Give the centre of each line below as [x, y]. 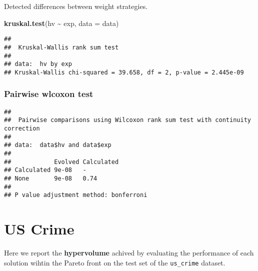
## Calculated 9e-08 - [45, 170]
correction [22, 128]
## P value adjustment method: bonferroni [76, 195]
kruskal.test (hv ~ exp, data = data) [61, 23]
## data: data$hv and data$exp [58, 145]
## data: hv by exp [38, 64]
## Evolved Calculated [61, 162]
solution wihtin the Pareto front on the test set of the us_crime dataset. [115, 262]
